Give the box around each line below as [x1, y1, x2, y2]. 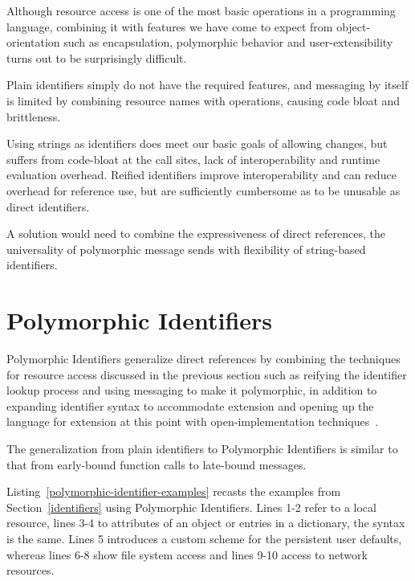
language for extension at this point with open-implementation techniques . [6, 413, 379, 430]
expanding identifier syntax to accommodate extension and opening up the [6, 397, 374, 414]
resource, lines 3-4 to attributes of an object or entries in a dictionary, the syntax [6, 514, 405, 531]
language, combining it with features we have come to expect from [6, 18, 333, 35]
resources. [6, 562, 55, 579]
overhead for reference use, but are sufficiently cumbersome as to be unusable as [6, 182, 401, 198]
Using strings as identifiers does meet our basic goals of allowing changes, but [6, 135, 388, 152]
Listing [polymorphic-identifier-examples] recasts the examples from [6, 483, 341, 500]
